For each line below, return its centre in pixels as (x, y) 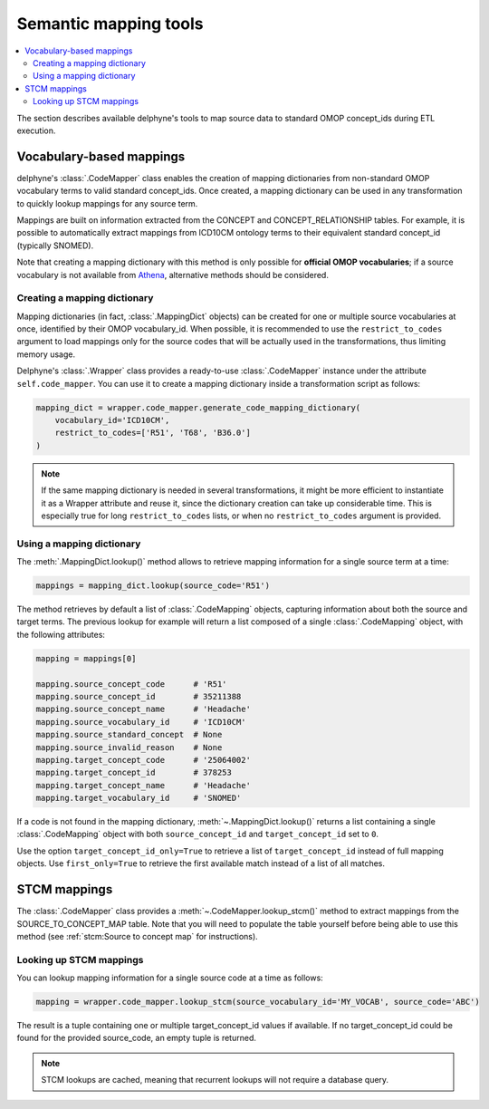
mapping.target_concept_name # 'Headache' (143, 785)
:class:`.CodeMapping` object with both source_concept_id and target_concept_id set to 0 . (198, 834)
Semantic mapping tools (110, 24)
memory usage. (46, 354)
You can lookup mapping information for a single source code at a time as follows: (170, 978)
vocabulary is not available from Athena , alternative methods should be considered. (173, 275)
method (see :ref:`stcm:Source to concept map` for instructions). (137, 936)
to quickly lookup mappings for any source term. (107, 203)
